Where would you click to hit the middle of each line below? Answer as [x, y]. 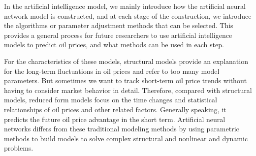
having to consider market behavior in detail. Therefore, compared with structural [128, 90]
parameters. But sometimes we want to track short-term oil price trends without [126, 80]
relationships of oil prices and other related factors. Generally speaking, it [115, 109]
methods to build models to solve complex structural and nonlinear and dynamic [126, 138]
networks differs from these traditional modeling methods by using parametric [122, 129]
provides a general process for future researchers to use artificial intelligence [118, 35]
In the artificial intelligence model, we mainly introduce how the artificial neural [125, 6]
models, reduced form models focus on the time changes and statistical [111, 100]
